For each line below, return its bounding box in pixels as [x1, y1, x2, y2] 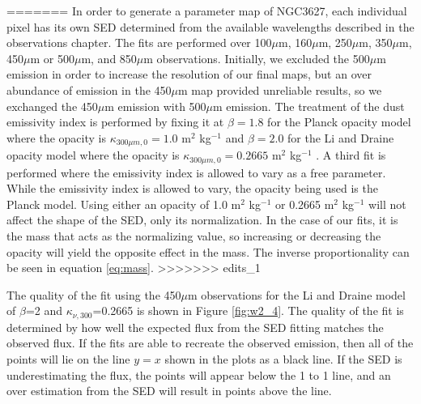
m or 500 [30, 49, 74, 66]
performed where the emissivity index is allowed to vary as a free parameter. [6, 164, 386, 181]
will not [368, 195, 406, 212]
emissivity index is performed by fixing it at [6, 113, 224, 130]
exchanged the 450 [6, 97, 98, 114]
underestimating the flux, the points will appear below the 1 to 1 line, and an [6, 366, 391, 383]
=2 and [25, 302, 63, 319]
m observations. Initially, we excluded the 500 [143, 49, 370, 66]
